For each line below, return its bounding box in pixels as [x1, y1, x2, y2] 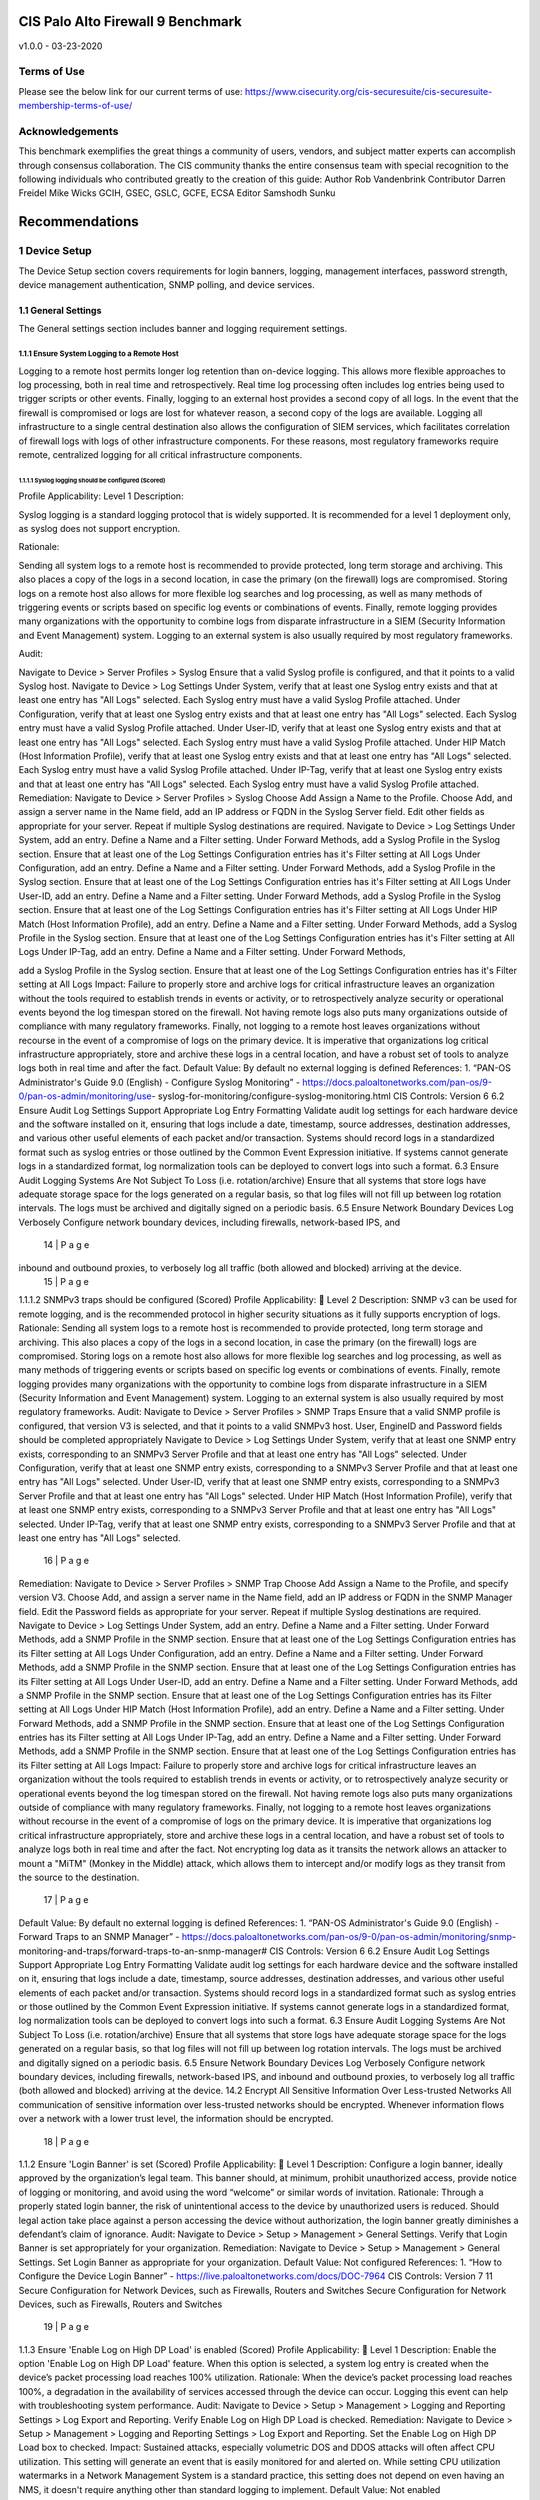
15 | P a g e [43, 1275, 89, 1287]
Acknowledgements [18, 124, 119, 138]
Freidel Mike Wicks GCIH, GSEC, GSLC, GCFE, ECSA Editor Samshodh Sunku [18, 187, 336, 199]
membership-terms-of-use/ [18, 100, 133, 112]
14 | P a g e [43, 1239, 90, 1251]
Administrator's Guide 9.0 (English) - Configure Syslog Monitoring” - [18, 1076, 300, 1088]
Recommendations [18, 213, 139, 230]
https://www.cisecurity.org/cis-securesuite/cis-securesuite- [244, 85, 493, 97]
